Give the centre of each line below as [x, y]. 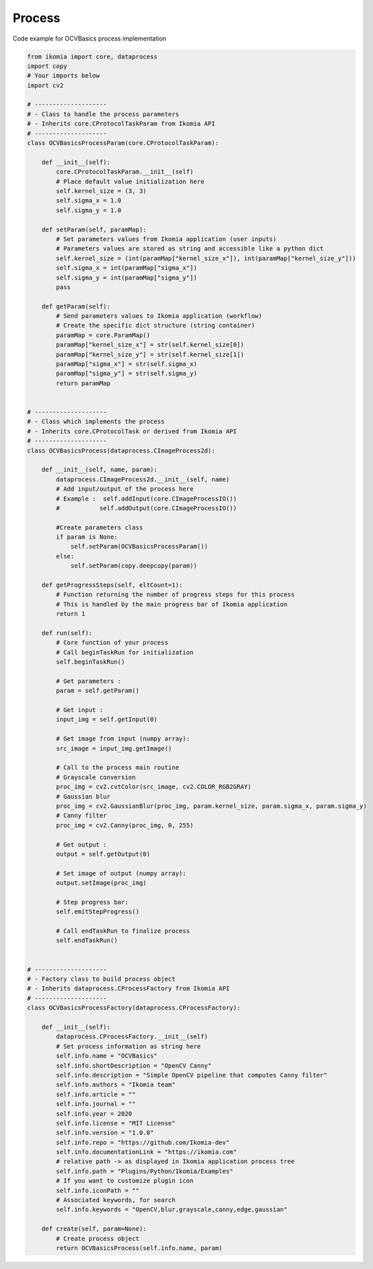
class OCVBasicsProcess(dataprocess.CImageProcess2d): [121, 450]
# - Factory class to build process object [101, 979]
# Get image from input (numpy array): [123, 739]
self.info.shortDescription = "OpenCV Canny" [134, 1065]
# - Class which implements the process [96, 422]
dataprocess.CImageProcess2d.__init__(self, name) [143, 479]
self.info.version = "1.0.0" [105, 1133]
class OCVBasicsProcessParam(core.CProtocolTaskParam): [123, 143]
